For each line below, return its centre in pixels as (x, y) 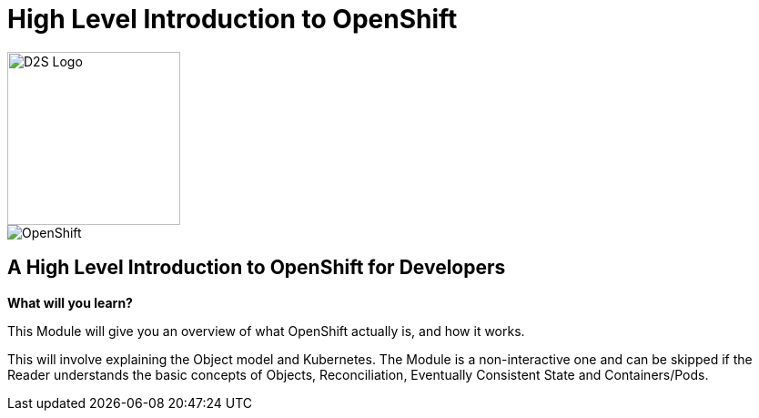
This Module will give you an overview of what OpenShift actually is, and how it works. (266, 331)
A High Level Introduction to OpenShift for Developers (257, 268)
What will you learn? (70, 302)
